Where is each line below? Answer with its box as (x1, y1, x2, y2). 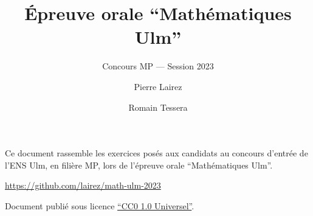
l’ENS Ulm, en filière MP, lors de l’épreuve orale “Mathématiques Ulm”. (5, 158, 273, 171)
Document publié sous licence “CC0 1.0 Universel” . (5, 199, 194, 212)
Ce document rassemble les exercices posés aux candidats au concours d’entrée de (5, 147, 308, 159)
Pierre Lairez (134, 80, 182, 92)
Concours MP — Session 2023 (102, 60, 214, 72)
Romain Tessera (128, 100, 188, 113)
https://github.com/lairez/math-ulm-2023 (5, 179, 161, 192)
